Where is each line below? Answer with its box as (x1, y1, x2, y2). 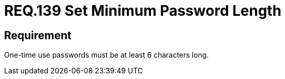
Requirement (4, 29, 72, 42)
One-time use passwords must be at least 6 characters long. (4, 50, 209, 60)
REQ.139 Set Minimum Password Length (4, 2, 281, 19)
